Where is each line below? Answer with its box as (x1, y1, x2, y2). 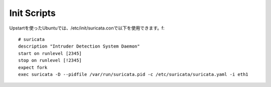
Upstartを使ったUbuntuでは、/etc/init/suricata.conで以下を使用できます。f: (9, 25, 165, 31)
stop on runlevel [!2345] (18, 57, 82, 63)
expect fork (18, 64, 48, 70)
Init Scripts (9, 7, 56, 18)
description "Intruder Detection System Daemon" (18, 43, 140, 49)
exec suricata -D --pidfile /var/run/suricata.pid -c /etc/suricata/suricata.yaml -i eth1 (18, 71, 248, 77)
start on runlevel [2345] (18, 50, 82, 56)
